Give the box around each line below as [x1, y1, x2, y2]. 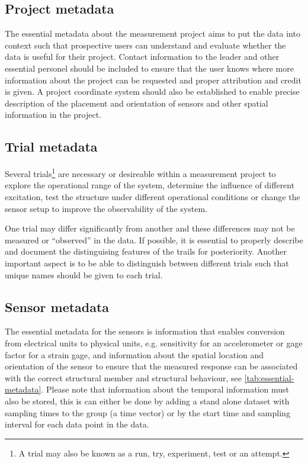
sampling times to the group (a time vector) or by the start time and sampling [5, 406, 290, 419]
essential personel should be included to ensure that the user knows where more [5, 62, 294, 74]
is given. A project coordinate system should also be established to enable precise [5, 85, 300, 98]
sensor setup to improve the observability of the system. [5, 202, 207, 214]
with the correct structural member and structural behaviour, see [5, 371, 242, 384]
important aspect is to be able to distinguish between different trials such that [5, 256, 289, 269]
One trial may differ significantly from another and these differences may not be [5, 222, 295, 234]
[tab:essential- [244, 371, 294, 384]
